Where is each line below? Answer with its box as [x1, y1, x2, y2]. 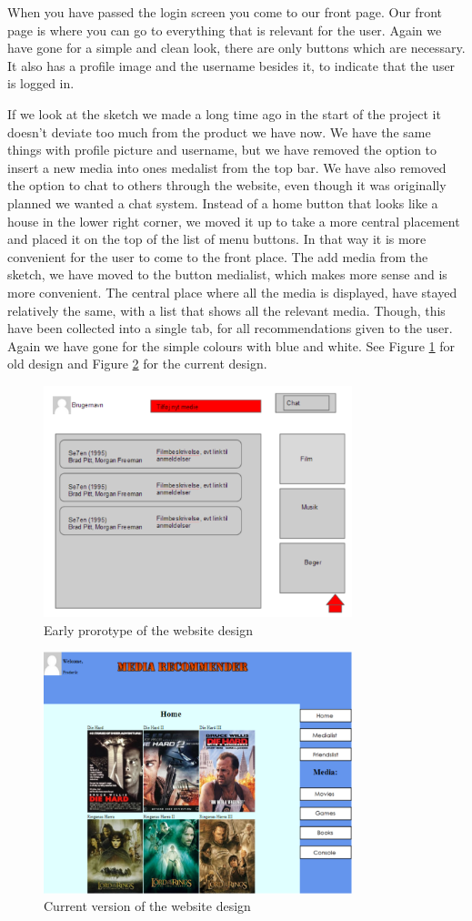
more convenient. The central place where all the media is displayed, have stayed [7, 282, 457, 301]
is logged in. [7, 74, 75, 93]
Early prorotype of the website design [44, 620, 253, 639]
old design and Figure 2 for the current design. [7, 354, 267, 373]
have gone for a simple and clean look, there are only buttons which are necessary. [7, 38, 466, 57]
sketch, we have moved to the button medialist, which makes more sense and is [7, 265, 447, 284]
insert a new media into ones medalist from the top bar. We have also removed [7, 157, 447, 177]
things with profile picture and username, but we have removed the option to [7, 140, 437, 159]
